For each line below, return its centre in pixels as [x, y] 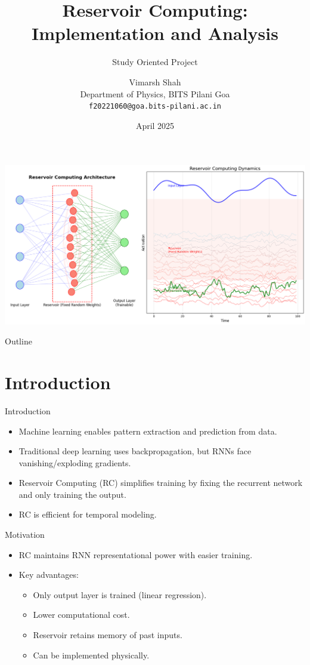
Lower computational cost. [81, 615]
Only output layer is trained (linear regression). [120, 594]
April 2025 [155, 125]
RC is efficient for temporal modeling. [88, 514]
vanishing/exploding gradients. [75, 462]
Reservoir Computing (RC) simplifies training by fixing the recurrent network [161, 483]
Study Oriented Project [155, 62]
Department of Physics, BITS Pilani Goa [155, 93]
